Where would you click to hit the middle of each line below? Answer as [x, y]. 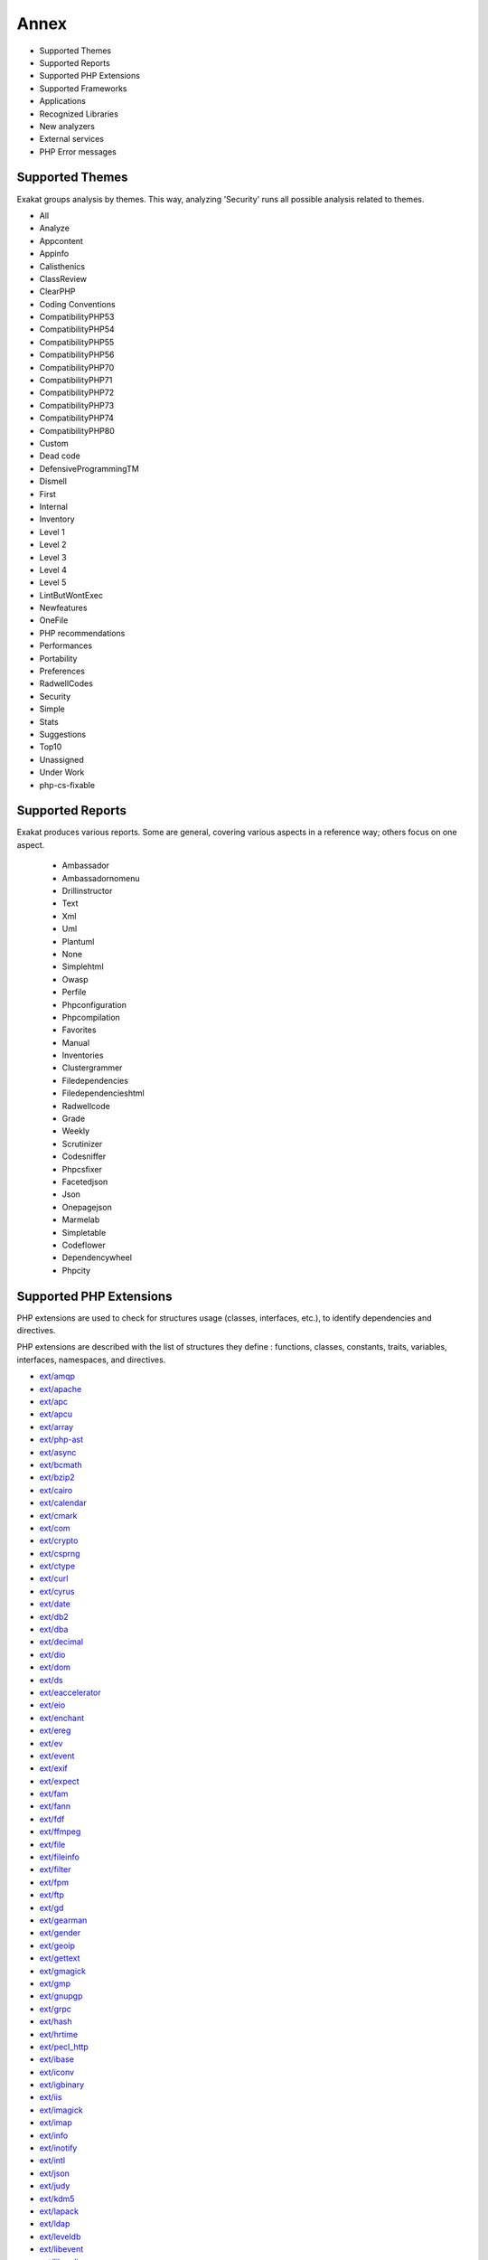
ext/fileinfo [60, 1857]
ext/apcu [56, 1414]
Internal [53, 506]
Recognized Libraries [79, 114]
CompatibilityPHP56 [77, 355]
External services [71, 139]
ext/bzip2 [57, 1477]
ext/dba [54, 1629]
